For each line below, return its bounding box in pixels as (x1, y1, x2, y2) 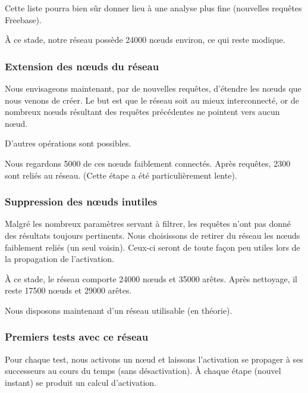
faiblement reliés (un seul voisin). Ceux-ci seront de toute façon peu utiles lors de (5, 241, 300, 253)
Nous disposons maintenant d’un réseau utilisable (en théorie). (5, 304, 232, 316)
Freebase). (5, 13, 42, 26)
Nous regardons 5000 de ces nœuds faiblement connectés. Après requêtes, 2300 (5, 157, 291, 169)
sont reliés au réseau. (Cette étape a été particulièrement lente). (5, 169, 237, 181)
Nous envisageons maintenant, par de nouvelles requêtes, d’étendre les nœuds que (5, 82, 301, 94)
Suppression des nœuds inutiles (5, 194, 158, 209)
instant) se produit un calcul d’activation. (5, 376, 156, 388)
